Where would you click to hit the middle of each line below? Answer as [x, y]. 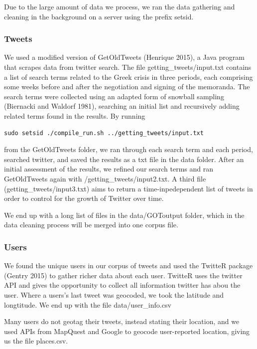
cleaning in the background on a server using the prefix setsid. [99, 16]
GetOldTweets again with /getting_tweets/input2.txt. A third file [105, 178]
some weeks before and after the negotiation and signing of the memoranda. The [127, 87]
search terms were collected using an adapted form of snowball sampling [114, 96]
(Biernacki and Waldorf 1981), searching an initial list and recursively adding [122, 106]
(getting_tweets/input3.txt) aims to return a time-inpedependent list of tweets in [128, 188]
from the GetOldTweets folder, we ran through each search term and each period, [128, 149]
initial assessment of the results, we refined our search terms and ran [109, 169]
